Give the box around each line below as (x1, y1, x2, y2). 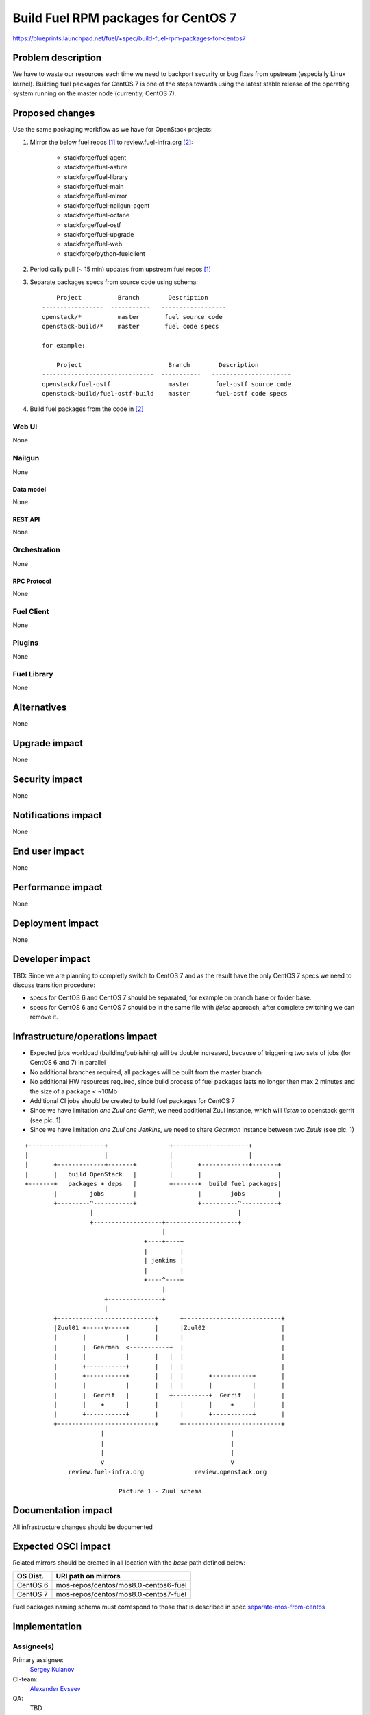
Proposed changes (12, 107, 95, 119)
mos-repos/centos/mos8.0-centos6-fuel (56, 1580, 187, 1589)
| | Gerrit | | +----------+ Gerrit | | (53, 1391, 285, 1399)
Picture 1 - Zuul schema (119, 1487, 202, 1495)
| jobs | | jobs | (53, 1190, 282, 1197)
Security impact (12, 773, 83, 785)
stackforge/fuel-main (64, 182, 124, 191)
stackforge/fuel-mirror (64, 192, 127, 200)
